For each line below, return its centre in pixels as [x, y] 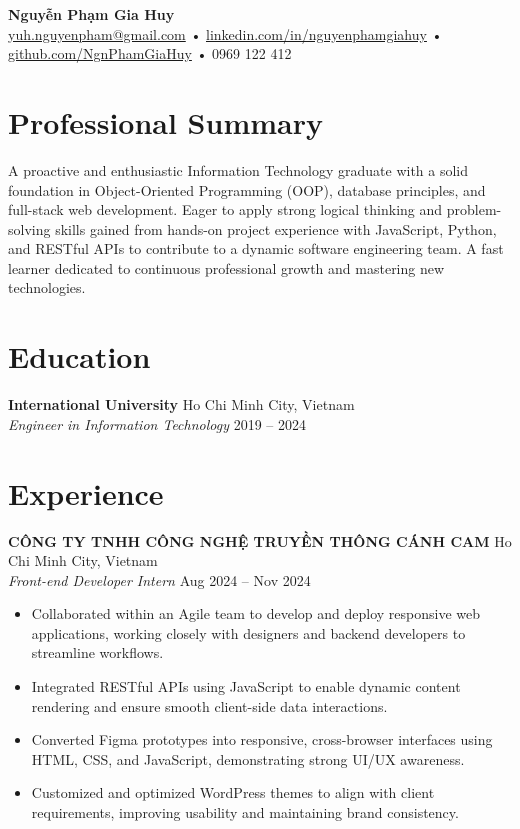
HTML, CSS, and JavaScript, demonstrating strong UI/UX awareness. [248, 758]
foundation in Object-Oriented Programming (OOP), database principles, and [247, 189]
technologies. [47, 287]
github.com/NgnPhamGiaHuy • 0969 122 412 [150, 53]
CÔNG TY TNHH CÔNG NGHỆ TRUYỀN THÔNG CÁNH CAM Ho [260, 540]
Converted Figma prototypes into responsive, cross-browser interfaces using [262, 739]
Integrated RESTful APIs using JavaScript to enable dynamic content [246, 686]
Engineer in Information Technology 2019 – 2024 [157, 423]
